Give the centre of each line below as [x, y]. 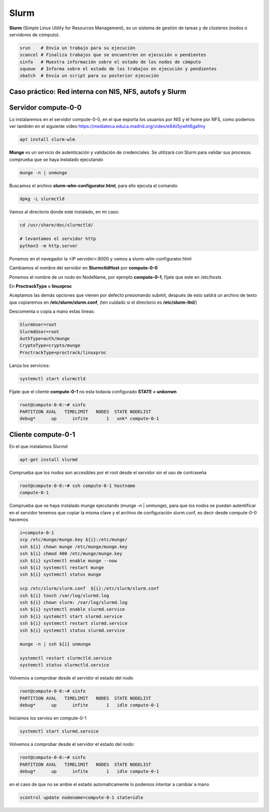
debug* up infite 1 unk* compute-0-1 [89, 419]
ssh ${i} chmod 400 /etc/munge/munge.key [71, 554]
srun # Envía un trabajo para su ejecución [77, 48]
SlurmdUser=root [40, 332]
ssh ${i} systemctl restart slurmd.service [74, 623]
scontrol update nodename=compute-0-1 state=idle [81, 797]
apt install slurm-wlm [47, 140]
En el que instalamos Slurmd [38, 446]
